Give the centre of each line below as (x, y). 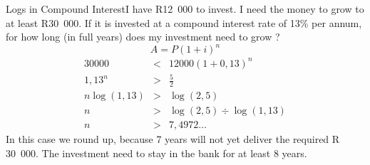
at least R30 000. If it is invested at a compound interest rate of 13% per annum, (184, 22)
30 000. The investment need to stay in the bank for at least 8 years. (156, 153)
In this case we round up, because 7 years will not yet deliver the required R (173, 139)
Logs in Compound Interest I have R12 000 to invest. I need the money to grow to (185, 9)
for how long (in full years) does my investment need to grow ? (143, 37)
